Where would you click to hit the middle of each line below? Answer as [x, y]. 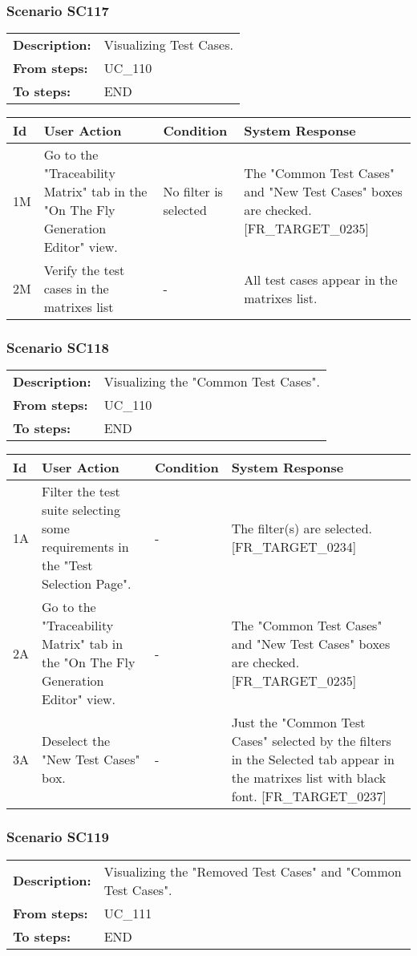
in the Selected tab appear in [313, 760]
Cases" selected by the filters [311, 741]
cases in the [76, 289]
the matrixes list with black [309, 778]
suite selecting [81, 510]
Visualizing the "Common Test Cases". [212, 382]
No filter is [193, 192]
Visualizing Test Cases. [168, 45]
